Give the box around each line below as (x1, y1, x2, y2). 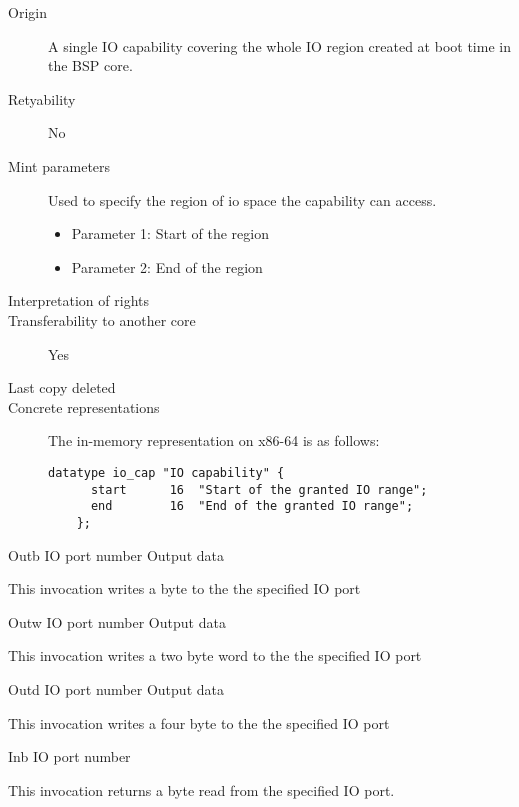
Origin (8, 2, 47, 22)
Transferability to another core (8, 309, 196, 330)
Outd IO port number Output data (8, 678, 224, 699)
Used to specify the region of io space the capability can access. (48, 189, 437, 210)
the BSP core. (48, 55, 133, 76)
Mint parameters (8, 155, 111, 176)
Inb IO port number (8, 746, 131, 767)
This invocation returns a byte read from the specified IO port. (8, 779, 395, 800)
